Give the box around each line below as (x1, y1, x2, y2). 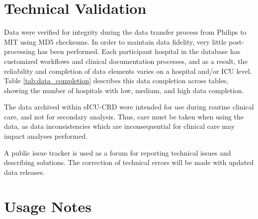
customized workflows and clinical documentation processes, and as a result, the (4, 55, 248, 66)
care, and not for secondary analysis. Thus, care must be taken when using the (4, 111, 244, 121)
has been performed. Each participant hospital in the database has (37, 46, 241, 56)
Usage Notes (4, 196, 92, 216)
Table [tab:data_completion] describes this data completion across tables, (4, 75, 229, 86)
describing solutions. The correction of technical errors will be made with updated (4, 157, 254, 167)
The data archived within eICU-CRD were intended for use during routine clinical (4, 102, 254, 112)
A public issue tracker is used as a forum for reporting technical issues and (4, 147, 231, 158)
